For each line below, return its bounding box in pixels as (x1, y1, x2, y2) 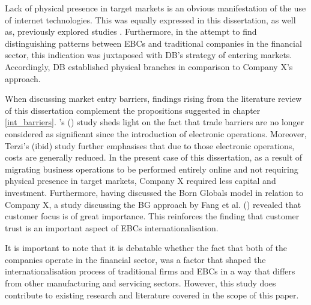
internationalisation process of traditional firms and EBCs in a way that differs (5, 265, 295, 277)
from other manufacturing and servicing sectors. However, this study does (5, 277, 276, 289)
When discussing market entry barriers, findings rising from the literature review (5, 92, 302, 105)
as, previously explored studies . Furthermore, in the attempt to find (5, 25, 257, 38)
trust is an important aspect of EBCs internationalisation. (5, 221, 219, 234)
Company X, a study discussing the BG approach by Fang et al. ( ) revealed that (5, 198, 301, 210)
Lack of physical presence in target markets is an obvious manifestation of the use (5, 2, 306, 14)
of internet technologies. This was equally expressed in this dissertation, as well (5, 13, 296, 26)
